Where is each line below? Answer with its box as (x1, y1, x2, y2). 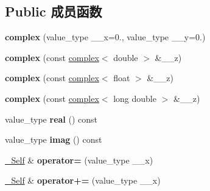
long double (113, 92, 156, 104)
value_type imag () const (5, 133, 102, 146)
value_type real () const (5, 112, 97, 125)
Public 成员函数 (5, 2, 102, 21)
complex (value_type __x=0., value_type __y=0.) (5, 31, 206, 43)
